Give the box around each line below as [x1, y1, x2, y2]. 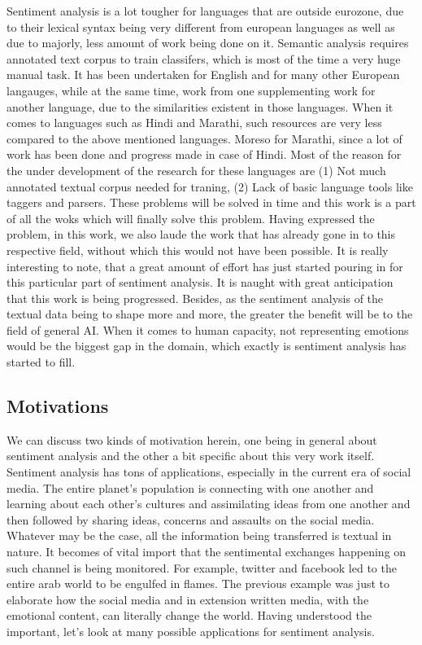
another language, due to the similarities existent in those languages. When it [7, 98, 394, 115]
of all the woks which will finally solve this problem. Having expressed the [7, 209, 375, 226]
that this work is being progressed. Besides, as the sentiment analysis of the [7, 289, 384, 306]
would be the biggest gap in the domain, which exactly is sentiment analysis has [7, 337, 407, 354]
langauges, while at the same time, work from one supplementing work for [7, 81, 376, 99]
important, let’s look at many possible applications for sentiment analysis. [7, 622, 375, 639]
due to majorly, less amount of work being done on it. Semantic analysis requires [7, 34, 409, 51]
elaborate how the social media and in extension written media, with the [7, 590, 369, 608]
